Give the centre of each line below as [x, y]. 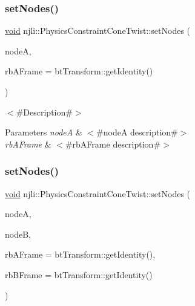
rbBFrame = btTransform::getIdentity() [79, 274]
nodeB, [18, 234]
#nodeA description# [137, 132]
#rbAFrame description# [113, 144]
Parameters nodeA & [44, 132]
